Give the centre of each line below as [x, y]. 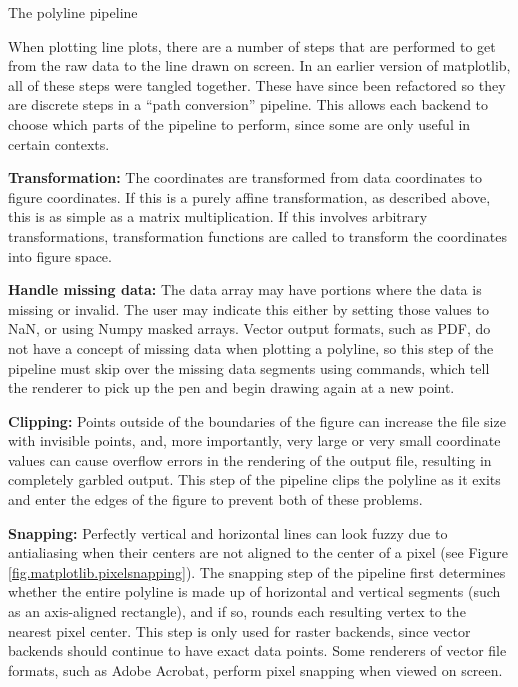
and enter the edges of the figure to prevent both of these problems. [215, 499]
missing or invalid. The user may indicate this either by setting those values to [248, 308]
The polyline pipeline [73, 12]
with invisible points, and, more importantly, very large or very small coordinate [254, 440]
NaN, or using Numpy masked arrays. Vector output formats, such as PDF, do [249, 328]
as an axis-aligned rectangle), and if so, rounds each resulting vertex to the [237, 611]
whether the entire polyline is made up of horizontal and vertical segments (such [254, 591]
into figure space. [60, 255]
